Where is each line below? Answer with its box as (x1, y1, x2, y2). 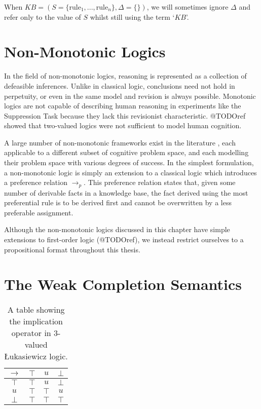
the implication (9, 315, 63, 327)
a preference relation (4, 177, 67, 188)
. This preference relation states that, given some (84, 177, 236, 188)
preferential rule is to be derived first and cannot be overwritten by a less (4, 197, 232, 208)
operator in (11, 327, 51, 339)
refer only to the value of (4, 11, 81, 22)
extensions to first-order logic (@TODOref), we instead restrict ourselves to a (4, 234, 244, 245)
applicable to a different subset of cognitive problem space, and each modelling (4, 147, 249, 158)
